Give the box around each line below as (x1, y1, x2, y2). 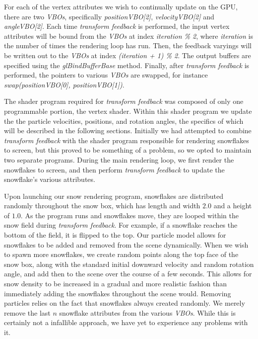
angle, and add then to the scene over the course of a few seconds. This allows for (4, 268, 252, 279)
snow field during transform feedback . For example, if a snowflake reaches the (4, 220, 238, 230)
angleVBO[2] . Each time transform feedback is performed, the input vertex (4, 21, 230, 31)
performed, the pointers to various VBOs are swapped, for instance (4, 70, 208, 80)
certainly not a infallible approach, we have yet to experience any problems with (4, 317, 248, 328)
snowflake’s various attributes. (4, 174, 95, 184)
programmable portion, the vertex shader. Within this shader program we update (4, 105, 252, 116)
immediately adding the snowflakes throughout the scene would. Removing (4, 288, 231, 298)
